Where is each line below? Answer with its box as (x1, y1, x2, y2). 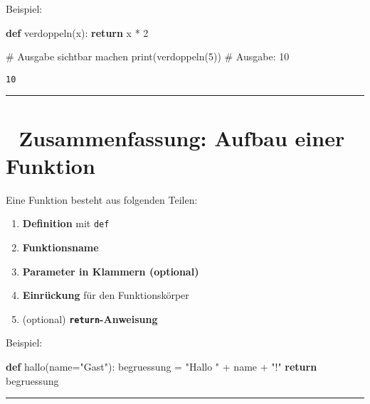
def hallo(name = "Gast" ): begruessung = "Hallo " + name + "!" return (6, 359, 317, 374)
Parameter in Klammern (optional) (22, 263, 199, 278)
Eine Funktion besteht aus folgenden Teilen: (6, 192, 198, 207)
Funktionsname (22, 240, 99, 254)
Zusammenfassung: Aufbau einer (18, 123, 345, 152)
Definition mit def (22, 216, 110, 231)
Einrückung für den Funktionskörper (22, 288, 189, 302)
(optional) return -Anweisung (22, 311, 158, 326)
